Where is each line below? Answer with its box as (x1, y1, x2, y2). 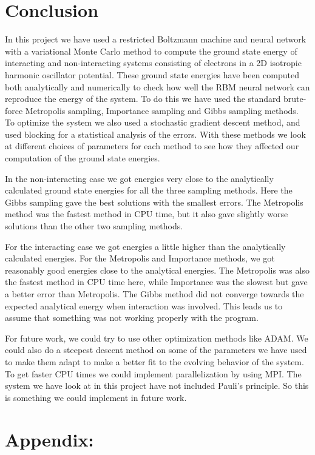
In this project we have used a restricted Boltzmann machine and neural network (5, 33, 307, 45)
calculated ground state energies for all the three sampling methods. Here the (5, 184, 293, 197)
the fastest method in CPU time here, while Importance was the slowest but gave (5, 275, 308, 288)
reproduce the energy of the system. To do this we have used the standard (5, 92, 281, 105)
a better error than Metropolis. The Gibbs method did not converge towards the (5, 288, 304, 300)
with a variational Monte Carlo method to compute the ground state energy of (5, 44, 297, 57)
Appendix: (5, 426, 94, 451)
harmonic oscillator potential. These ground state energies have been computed (5, 68, 299, 81)
